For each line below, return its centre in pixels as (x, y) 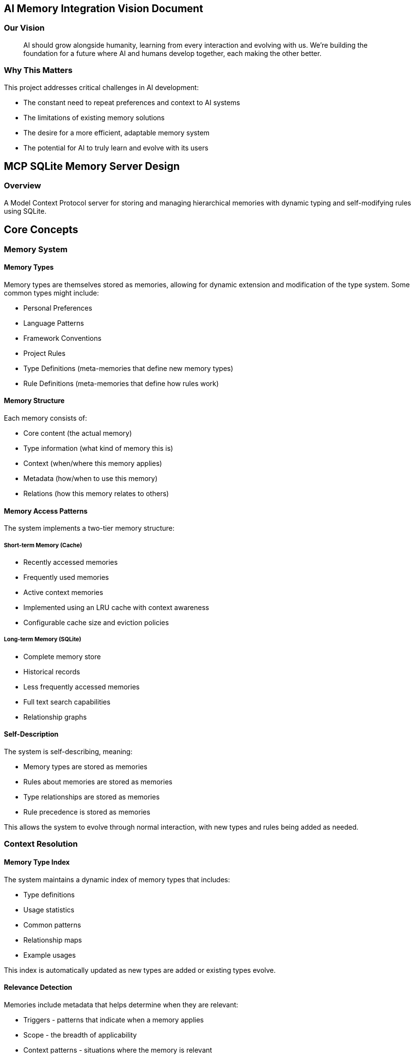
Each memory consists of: (46, 418)
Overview (23, 186)
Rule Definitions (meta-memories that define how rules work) (121, 383)
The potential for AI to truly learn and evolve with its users (116, 148)
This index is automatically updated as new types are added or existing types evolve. (140, 970)
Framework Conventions (62, 338)
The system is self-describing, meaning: (68, 752)
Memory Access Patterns (46, 511)
